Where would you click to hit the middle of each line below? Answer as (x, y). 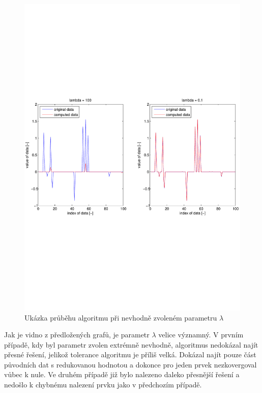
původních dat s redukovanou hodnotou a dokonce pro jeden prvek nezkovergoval (130, 364)
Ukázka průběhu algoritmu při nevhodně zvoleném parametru (121, 317)
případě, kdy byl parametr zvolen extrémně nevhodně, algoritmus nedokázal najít (131, 344)
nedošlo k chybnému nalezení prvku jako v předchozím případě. (103, 385)
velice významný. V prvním (201, 335)
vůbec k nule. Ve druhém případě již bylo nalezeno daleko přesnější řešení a (122, 374)
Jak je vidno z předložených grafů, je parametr (77, 335)
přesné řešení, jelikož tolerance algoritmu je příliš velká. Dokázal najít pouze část (130, 354)
